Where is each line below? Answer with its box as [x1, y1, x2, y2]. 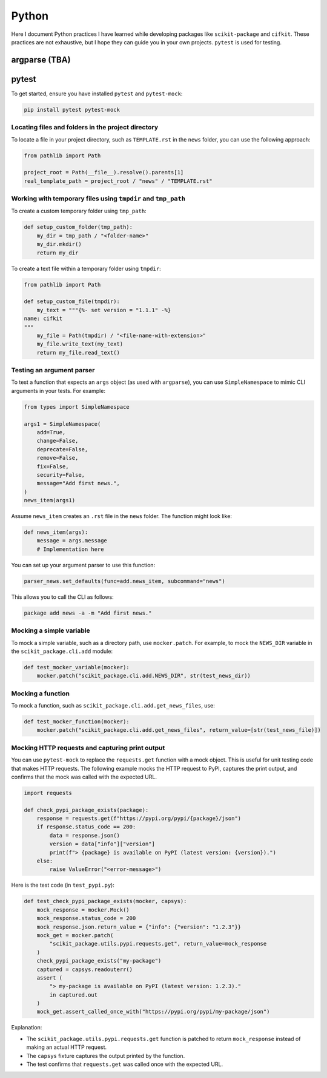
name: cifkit [24, 315, 63, 322]
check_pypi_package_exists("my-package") [36, 957, 162, 964]
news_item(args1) [24, 497, 76, 504]
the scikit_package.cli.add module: [11, 647, 113, 655]
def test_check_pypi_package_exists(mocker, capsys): [24, 898, 187, 905]
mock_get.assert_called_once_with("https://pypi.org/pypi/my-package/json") [36, 1008, 270, 1015]
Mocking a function [11, 689, 70, 698]
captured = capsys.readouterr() [36, 966, 133, 973]
